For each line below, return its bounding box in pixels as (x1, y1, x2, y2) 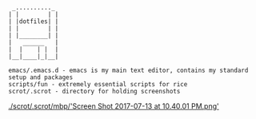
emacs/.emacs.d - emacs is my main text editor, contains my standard (8, 66, 249, 74)
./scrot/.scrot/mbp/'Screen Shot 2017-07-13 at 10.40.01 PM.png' (8, 101, 219, 111)
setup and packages (8, 73, 74, 81)
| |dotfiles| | (8, 18, 59, 26)
